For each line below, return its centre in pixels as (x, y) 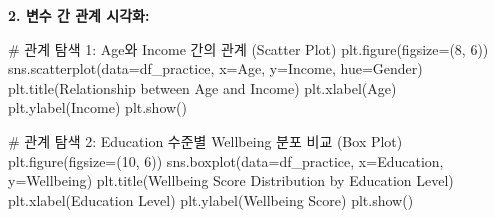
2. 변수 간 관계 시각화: (79, 15)
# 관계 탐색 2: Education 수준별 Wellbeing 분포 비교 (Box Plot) (205, 140)
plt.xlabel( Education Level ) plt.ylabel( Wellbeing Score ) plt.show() (211, 199)
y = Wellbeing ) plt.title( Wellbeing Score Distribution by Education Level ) (231, 180)
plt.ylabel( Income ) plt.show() (98, 107)
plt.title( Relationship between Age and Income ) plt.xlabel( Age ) (202, 87)
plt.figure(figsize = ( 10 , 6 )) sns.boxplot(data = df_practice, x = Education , (226, 160)
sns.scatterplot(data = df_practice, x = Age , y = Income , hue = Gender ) (215, 68)
